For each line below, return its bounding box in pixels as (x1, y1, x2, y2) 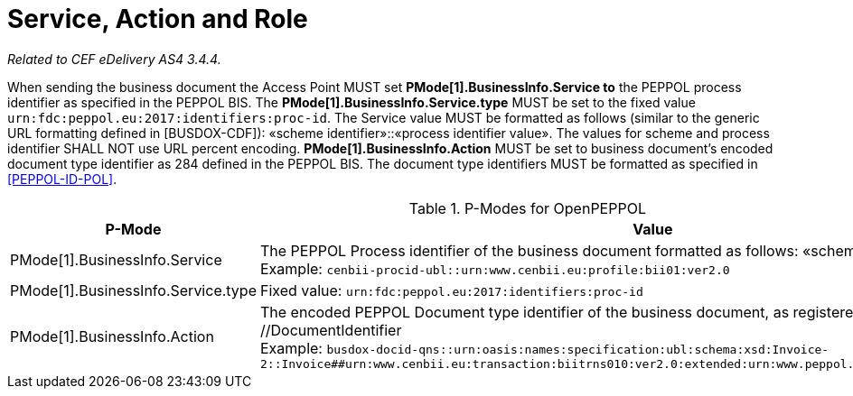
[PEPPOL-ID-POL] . (7, 170, 117, 187)
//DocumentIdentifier (259, 320, 402, 339)
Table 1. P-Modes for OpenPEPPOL (408, 198, 646, 217)
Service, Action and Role (7, 4, 308, 34)
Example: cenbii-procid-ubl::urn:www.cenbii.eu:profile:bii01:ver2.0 (259, 259, 730, 278)
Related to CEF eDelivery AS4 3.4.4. (7, 51, 221, 67)
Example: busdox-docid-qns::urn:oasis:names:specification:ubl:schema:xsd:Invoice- (259, 338, 830, 357)
